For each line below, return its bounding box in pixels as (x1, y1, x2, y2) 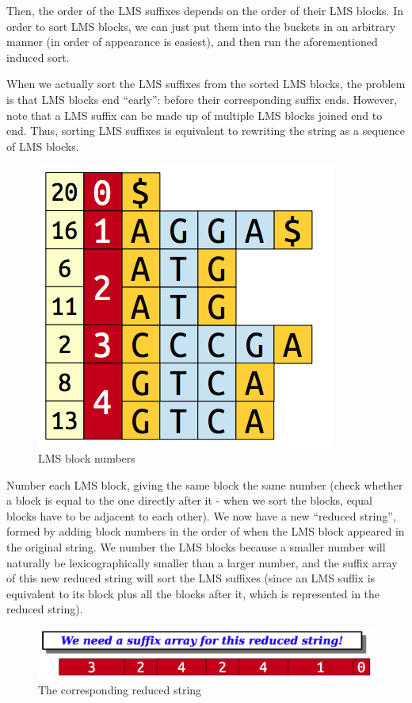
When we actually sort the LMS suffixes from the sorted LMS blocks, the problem (6, 75, 406, 92)
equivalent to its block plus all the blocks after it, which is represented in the (6, 585, 380, 601)
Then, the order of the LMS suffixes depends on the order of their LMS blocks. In (6, 2, 404, 18)
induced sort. (6, 48, 70, 65)
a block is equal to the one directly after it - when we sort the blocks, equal (6, 492, 372, 509)
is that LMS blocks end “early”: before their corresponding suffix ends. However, (6, 90, 398, 107)
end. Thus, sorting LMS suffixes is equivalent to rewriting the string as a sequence (6, 122, 405, 139)
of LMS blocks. (6, 137, 79, 154)
